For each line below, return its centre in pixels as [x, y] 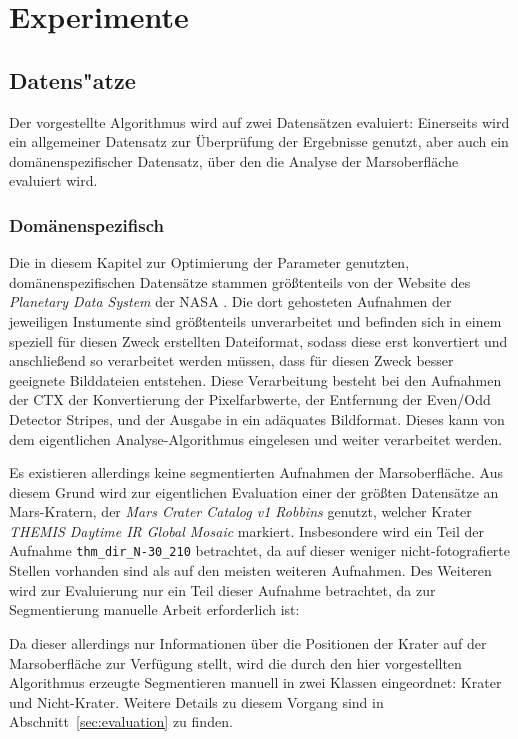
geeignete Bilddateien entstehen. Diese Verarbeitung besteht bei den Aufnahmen [255, 379]
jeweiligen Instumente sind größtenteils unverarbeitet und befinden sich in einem [255, 320]
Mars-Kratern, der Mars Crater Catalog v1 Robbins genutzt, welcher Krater [240, 511]
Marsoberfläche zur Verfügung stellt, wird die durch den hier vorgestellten [235, 662]
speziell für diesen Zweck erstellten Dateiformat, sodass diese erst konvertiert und [258, 340]
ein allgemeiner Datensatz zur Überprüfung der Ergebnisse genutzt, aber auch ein [259, 141]
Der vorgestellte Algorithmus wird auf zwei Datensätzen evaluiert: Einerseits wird [259, 121]
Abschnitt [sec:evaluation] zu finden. [121, 721]
